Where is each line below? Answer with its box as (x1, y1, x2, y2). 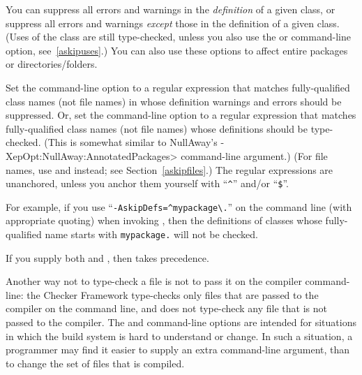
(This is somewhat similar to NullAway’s (44, 135, 218, 149)
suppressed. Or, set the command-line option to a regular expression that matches (6, 108, 356, 122)
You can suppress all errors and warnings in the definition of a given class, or (6, 2, 335, 16)
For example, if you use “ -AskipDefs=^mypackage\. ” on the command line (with (6, 199, 352, 214)
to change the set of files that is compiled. (6, 355, 185, 370)
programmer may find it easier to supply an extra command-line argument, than (6, 342, 350, 357)
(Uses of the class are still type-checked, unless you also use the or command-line (6, 29, 351, 44)
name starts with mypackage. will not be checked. (45, 227, 258, 242)
